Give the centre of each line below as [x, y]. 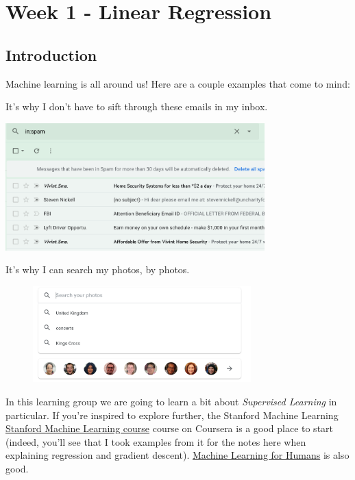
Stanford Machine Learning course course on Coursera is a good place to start [170, 428]
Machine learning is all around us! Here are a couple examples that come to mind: [178, 83]
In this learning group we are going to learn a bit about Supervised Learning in [171, 401]
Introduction [51, 54]
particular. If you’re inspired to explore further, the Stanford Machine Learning [172, 415]
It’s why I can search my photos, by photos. [98, 269]
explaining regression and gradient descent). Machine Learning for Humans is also [177, 455]
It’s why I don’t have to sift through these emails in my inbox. [137, 106]
